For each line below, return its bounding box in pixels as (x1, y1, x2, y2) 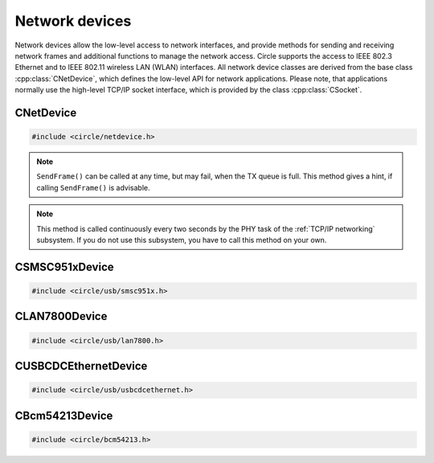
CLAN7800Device (14, 309, 108, 323)
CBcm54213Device (14, 408, 113, 422)
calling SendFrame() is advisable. (36, 182, 150, 192)
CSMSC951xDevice (14, 260, 114, 273)
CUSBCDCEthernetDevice (14, 359, 148, 373)
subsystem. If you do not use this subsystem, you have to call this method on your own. (36, 236, 327, 245)
